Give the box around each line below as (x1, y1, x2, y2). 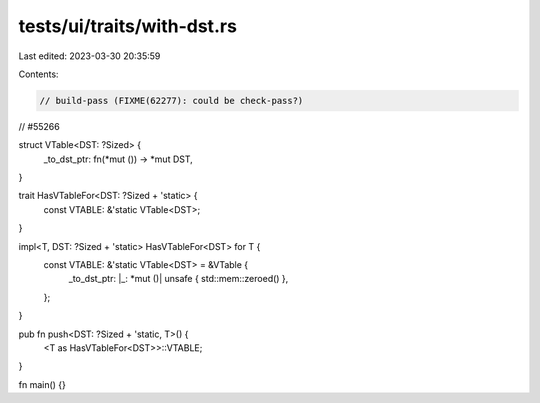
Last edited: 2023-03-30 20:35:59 (18, 50, 161, 62)
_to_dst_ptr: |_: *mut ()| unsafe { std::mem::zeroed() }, (68, 273, 289, 285)
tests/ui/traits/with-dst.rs (18, 15, 237, 37)
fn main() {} (18, 378, 67, 390)
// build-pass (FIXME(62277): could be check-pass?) (39, 95, 304, 106)
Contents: (18, 68, 59, 80)
